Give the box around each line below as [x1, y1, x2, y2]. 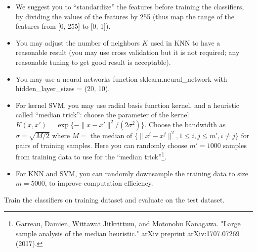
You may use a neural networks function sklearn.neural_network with [15, 73, 227, 84]
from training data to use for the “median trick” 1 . [15, 150, 167, 161]
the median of [90, 130, 132, 140]
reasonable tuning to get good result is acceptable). [15, 56, 171, 67]
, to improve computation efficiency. [44, 178, 153, 188]
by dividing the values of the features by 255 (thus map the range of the [15, 11, 234, 21]
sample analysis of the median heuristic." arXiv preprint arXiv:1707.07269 [15, 228, 240, 238]
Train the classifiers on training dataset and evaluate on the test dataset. [4, 194, 225, 204]
